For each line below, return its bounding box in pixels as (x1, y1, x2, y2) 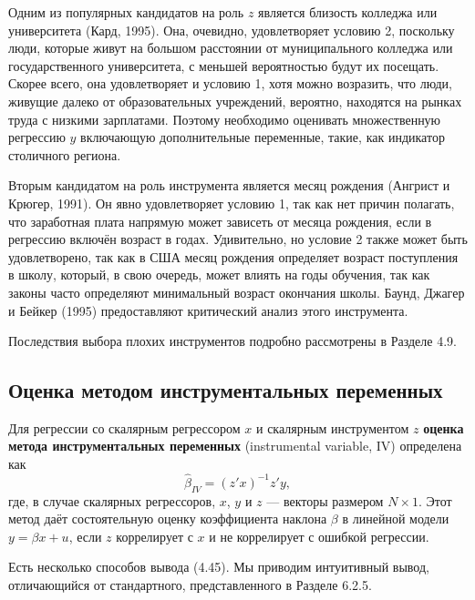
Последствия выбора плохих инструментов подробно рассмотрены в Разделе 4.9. (8, 331, 457, 351)
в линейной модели (342, 509, 449, 528)
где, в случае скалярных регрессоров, (8, 491, 216, 510)
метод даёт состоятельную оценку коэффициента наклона (8, 509, 327, 528)
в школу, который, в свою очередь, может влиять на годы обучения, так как (8, 265, 430, 284)
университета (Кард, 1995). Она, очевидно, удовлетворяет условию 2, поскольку (8, 20, 455, 39)
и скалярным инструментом (255, 418, 409, 437)
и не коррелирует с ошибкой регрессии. (209, 526, 429, 545)
